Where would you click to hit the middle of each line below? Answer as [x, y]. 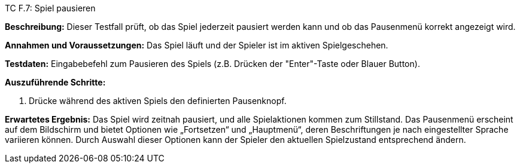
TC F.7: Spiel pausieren [50, 8]
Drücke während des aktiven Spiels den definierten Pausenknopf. [158, 101]
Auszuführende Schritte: [55, 82]
